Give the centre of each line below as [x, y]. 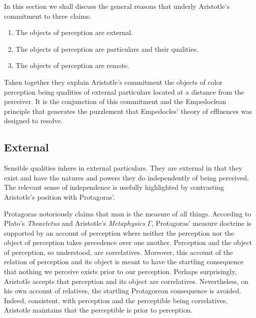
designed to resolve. [34, 121]
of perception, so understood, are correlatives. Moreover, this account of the [119, 252]
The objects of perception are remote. [73, 65]
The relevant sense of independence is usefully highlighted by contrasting [114, 187]
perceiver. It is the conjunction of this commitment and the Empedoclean [115, 101]
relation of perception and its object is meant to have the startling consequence [124, 262]
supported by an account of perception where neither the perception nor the [119, 232]
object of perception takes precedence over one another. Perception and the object [128, 242]
